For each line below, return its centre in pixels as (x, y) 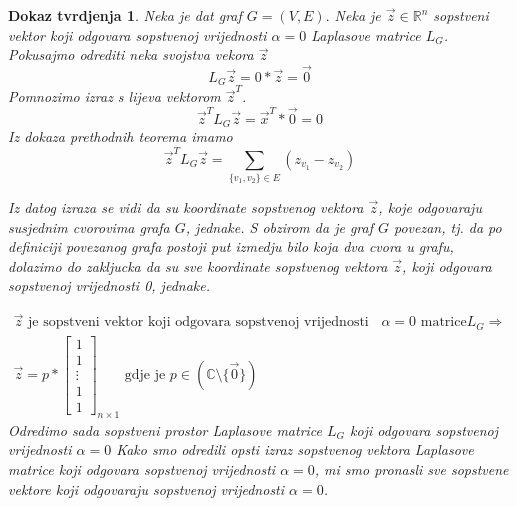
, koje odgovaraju (430, 207)
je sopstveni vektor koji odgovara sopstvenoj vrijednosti (198, 322)
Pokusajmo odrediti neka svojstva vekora (131, 54)
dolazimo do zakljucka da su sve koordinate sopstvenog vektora (198, 265)
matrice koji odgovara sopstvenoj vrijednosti (142, 468)
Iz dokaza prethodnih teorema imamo (120, 136)
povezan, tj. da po (448, 226)
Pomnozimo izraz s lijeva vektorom (114, 96)
